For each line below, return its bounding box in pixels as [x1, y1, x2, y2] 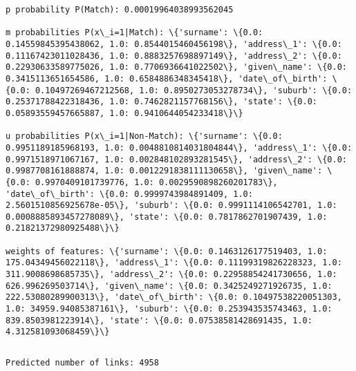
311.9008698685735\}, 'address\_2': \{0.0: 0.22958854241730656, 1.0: [6, 269, 337, 280]
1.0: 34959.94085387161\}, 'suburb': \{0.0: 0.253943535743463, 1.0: [6, 304, 332, 314]
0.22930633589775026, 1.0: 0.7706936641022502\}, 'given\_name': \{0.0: [6, 62, 347, 73]
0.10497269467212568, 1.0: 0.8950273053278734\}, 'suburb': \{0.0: [35, 85, 353, 95]
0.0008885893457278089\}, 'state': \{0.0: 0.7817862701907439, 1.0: [6, 211, 328, 222]
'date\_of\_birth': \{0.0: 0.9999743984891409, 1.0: [6, 189, 253, 199]
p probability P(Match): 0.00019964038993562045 [6, 5, 234, 15]
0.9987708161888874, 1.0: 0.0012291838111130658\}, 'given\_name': [6, 166, 323, 176]
